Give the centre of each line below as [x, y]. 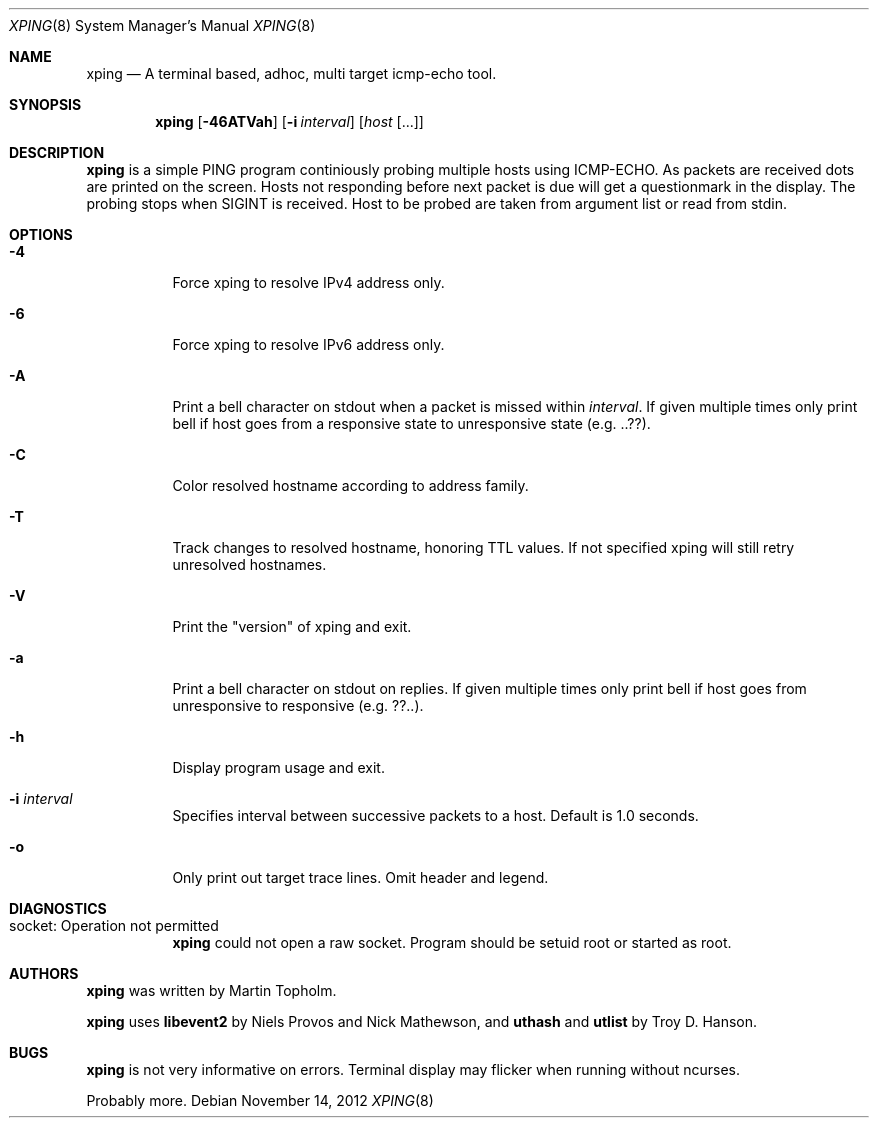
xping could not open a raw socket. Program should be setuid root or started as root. [452, 942]
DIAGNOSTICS [58, 908]
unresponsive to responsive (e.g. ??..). [298, 705]
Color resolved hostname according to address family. [350, 485]
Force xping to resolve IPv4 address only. [308, 282]
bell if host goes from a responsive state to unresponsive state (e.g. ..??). [411, 423]
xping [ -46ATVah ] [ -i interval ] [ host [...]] [289, 121]
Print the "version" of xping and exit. [292, 626]
